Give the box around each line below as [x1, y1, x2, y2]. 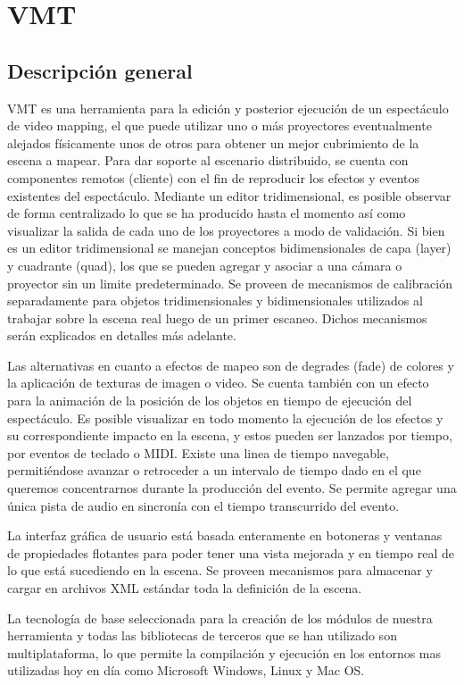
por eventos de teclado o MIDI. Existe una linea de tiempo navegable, [7, 443, 389, 462]
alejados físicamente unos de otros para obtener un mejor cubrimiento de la [7, 133, 419, 152]
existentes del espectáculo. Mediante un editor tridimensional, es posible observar [7, 186, 452, 205]
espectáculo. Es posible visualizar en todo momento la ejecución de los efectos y [7, 408, 443, 427]
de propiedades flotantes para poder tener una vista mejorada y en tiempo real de [7, 543, 454, 562]
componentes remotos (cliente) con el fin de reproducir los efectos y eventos [7, 168, 420, 187]
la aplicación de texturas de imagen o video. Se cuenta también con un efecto [7, 373, 429, 392]
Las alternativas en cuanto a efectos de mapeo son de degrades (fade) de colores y [7, 355, 454, 374]
